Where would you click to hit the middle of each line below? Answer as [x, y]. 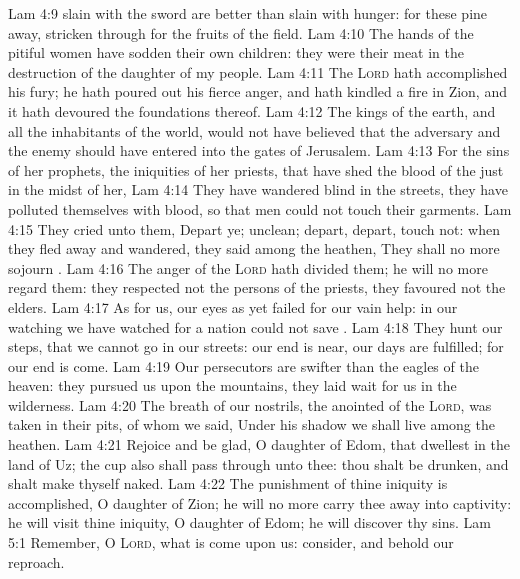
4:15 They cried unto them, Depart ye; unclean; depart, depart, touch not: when [254, 228]
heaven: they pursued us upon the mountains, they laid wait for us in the [232, 385]
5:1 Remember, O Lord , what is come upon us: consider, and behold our [231, 542]
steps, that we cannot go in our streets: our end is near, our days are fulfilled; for [256, 346]
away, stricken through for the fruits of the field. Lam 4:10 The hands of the [241, 32]
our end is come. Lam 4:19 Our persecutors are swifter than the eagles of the [243, 365]
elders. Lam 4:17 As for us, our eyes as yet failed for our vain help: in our [233, 306]
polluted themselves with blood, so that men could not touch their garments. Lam [260, 208]
